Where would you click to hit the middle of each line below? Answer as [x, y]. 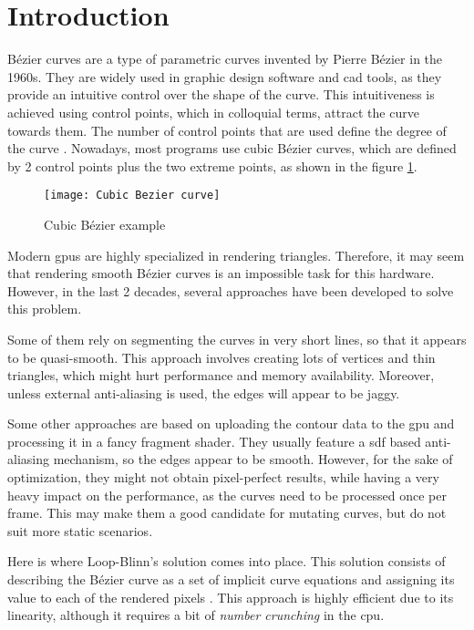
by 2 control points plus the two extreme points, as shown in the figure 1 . [212, 165]
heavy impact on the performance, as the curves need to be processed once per [227, 495]
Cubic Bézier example [105, 224]
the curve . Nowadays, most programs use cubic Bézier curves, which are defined [232, 148]
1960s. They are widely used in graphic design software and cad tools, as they [225, 76]
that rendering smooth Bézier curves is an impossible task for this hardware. [221, 273]
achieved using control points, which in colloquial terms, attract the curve [213, 112]
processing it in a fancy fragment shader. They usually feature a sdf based [214, 441]
